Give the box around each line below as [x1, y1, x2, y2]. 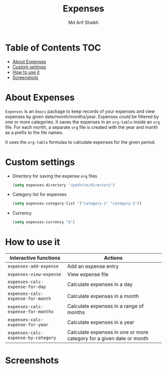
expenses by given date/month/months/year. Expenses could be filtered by [5, 113, 159, 119]
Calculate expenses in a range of [67, 303, 144, 310]
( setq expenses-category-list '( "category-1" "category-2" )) [12, 201, 142, 206]
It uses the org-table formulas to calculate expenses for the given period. [5, 139, 156, 145]
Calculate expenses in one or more [67, 329, 149, 336]
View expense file [67, 271, 109, 278]
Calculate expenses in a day [67, 281, 133, 288]
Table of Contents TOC [5, 42, 101, 53]
